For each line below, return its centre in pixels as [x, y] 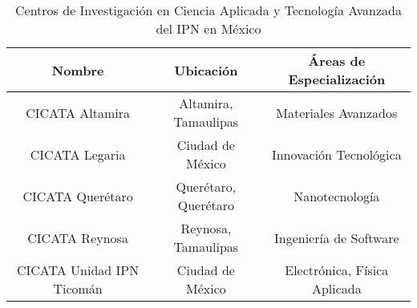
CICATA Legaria [78, 154]
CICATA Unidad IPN [78, 270]
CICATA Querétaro [78, 196]
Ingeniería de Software [336, 237]
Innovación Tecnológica [336, 154]
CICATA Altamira [78, 112]
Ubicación [206, 70]
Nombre [78, 70]
